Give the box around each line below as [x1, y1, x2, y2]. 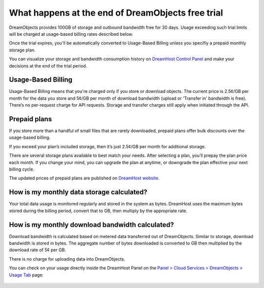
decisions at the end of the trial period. [9, 63, 88, 68]
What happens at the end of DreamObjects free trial [9, 7, 223, 18]
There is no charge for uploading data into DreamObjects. [9, 256, 126, 262]
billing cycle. [9, 166, 34, 172]
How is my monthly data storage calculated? [9, 188, 148, 197]
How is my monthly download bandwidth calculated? [9, 221, 174, 229]
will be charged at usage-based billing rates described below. [9, 31, 133, 37]
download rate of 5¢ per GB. [9, 247, 66, 253]
